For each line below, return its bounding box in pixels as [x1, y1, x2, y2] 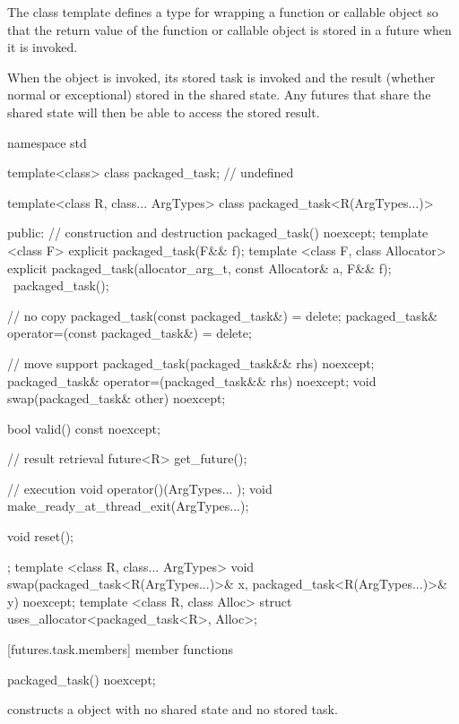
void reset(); [7, 527, 74, 546]
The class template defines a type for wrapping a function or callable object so [7, 3, 438, 21]
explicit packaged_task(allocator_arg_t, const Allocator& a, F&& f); [7, 258, 392, 277]
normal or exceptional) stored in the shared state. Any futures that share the [7, 85, 431, 104]
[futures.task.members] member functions [7, 640, 234, 659]
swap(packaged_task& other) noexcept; [7, 389, 226, 408]
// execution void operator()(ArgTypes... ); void [7, 478, 273, 497]
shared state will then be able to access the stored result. [7, 102, 320, 121]
